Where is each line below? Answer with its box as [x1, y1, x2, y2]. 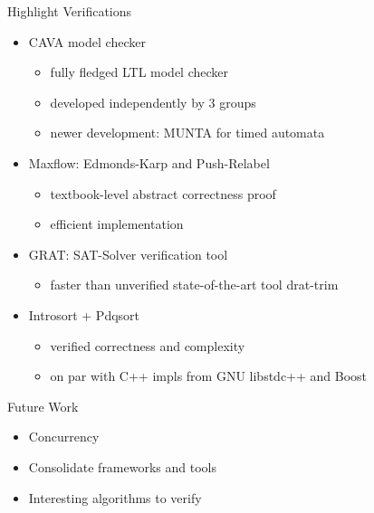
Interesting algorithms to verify [28, 488, 202, 507]
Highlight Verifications [7, 2, 132, 20]
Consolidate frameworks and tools [28, 457, 216, 476]
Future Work [7, 396, 79, 415]
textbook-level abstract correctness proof [50, 184, 276, 203]
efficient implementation [50, 214, 184, 233]
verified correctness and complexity [50, 336, 245, 355]
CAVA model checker [28, 32, 146, 51]
